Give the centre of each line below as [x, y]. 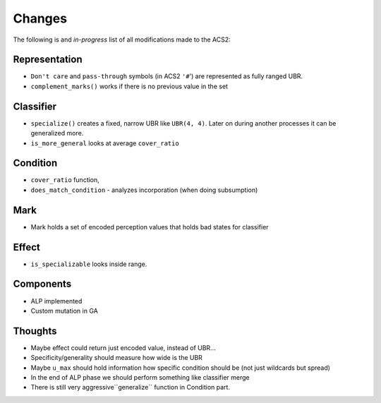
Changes [40, 18]
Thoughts [35, 331]
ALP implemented [56, 301]
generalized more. [57, 133]
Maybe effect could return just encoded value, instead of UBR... [123, 348]
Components [42, 284]
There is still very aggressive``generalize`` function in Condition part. [131, 387]
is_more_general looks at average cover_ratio [105, 143]
